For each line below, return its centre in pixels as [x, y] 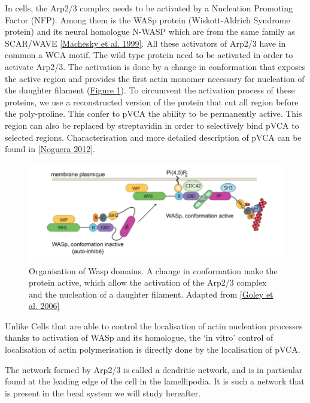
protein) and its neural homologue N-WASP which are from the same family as [150, 31]
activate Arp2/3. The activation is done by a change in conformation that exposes [155, 66]
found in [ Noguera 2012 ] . [50, 149]
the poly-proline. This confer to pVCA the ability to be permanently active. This [154, 113]
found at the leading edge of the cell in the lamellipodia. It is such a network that [155, 381]
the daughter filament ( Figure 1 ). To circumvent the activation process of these [150, 90]
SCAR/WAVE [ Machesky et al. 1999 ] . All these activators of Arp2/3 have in [145, 43]
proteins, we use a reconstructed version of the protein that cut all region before [152, 101]
